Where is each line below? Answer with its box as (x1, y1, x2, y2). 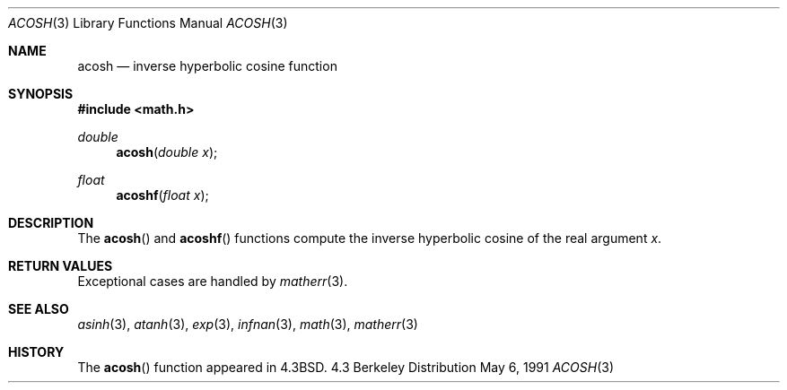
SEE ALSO (8, 301, 69, 316)
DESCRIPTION (8, 215, 94, 230)
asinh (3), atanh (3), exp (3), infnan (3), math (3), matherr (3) (77, 316, 418, 332)
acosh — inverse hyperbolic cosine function (77, 58, 337, 74)
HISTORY (8, 344, 65, 360)
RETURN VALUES (8, 258, 113, 273)
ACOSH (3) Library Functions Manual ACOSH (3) (8, 15, 288, 30)
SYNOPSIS (8, 86, 74, 101)
